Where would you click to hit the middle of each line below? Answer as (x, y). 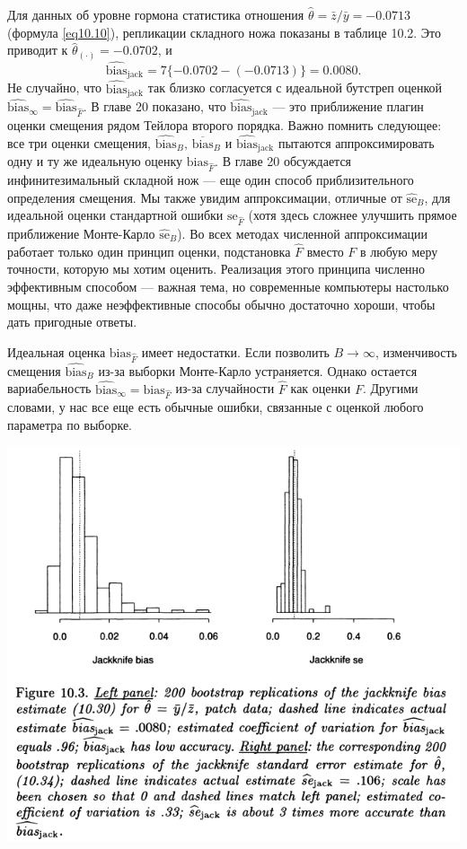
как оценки (321, 388)
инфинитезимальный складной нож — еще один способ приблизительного (211, 180)
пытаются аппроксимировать (356, 142)
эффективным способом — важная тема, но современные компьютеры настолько (228, 286)
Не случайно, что (54, 88)
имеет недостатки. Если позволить (235, 351)
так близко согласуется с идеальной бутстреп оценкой (295, 88)
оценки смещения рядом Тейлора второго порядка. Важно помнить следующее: (225, 125)
